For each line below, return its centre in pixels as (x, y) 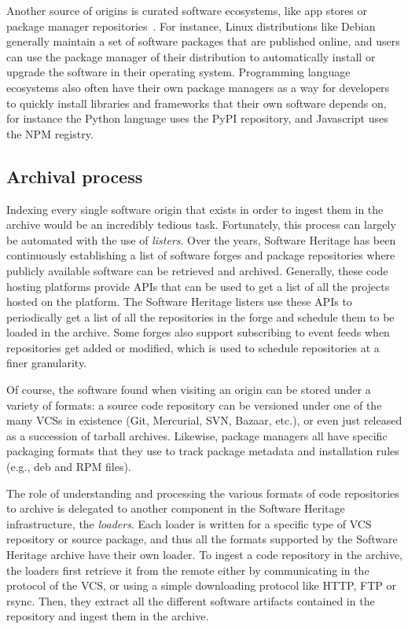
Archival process (75, 176)
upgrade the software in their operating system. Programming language (178, 72)
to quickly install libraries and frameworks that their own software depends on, (197, 103)
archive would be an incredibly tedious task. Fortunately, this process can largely (201, 224)
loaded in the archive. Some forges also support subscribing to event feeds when (198, 332)
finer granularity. (47, 363)
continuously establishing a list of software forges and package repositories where (201, 255)
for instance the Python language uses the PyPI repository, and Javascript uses (197, 118)
